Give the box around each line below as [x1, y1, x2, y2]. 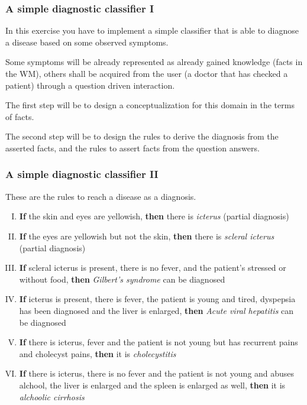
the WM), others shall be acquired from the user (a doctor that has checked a [5, 67, 288, 79]
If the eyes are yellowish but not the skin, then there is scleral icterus [19, 229, 274, 242]
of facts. [5, 110, 34, 122]
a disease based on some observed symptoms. [5, 35, 169, 48]
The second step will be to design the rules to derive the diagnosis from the [5, 130, 279, 142]
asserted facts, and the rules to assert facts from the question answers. [5, 141, 260, 154]
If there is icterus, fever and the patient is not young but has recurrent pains [19, 336, 298, 348]
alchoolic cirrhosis [19, 390, 85, 403]
